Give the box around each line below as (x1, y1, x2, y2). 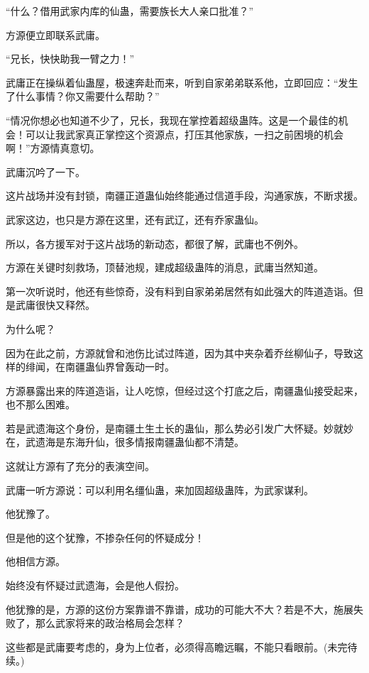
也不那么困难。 (6, 397, 75, 412)
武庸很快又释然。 (15, 297, 95, 312)
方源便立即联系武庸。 (6, 27, 105, 42)
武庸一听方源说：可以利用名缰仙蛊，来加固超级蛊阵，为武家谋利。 (6, 482, 314, 497)
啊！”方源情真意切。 (6, 141, 100, 155)
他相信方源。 (6, 554, 65, 569)
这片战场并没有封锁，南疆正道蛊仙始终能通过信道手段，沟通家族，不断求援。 (6, 188, 363, 203)
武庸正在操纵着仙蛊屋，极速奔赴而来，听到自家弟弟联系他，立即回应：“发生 (6, 75, 358, 89)
